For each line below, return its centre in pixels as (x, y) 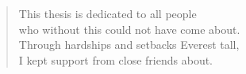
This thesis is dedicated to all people (108, 13)
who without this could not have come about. (129, 29)
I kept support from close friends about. (115, 59)
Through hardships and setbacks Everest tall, (129, 44)
